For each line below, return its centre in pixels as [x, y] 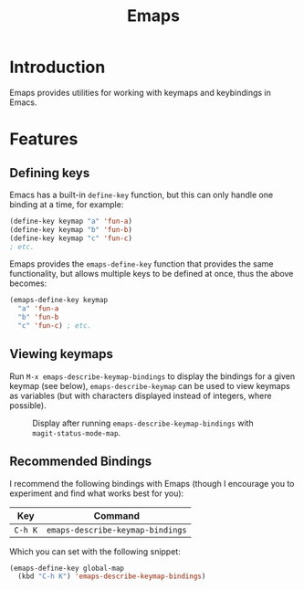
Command [116, 515]
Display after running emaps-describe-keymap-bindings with [143, 423]
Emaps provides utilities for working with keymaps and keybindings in [140, 92]
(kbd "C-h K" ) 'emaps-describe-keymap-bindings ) [112, 576]
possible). [28, 405]
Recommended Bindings [81, 462]
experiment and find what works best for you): [97, 493]
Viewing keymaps [62, 354]
